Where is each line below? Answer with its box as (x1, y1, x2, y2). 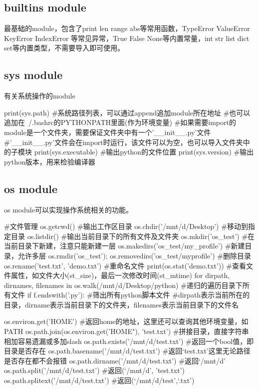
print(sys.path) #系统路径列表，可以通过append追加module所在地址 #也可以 (4, 107, 251, 117)
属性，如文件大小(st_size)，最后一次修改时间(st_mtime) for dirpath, (10, 270, 230, 280)
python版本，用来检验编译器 (4, 156, 95, 166)
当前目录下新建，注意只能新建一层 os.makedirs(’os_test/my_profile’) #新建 (4, 240, 245, 251)
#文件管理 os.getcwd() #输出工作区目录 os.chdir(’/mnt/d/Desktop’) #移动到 (4, 221, 248, 231)
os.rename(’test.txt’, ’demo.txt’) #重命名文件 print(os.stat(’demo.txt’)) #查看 (4, 260, 246, 270)
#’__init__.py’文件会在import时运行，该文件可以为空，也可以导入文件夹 (4, 136, 243, 147)
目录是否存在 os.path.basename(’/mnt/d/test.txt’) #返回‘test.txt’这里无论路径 (4, 345, 251, 356)
